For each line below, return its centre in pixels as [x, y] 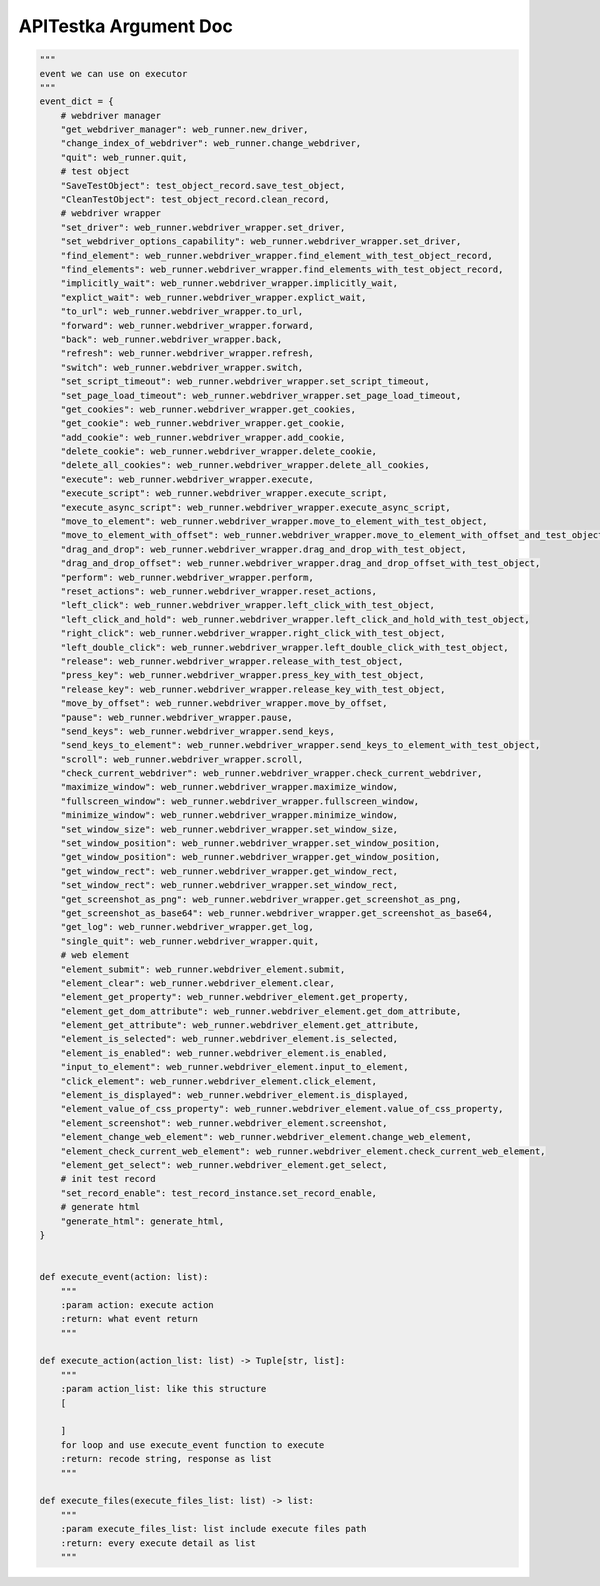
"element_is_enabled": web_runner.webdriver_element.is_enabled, [224, 1053]
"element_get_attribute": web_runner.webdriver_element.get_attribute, [240, 1025]
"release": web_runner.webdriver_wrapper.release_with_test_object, [232, 661]
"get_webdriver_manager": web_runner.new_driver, [184, 129]
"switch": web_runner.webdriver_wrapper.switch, [182, 367]
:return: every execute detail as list [158, 1543]
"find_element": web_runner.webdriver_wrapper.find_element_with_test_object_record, [277, 255]
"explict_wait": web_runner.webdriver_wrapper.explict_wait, [213, 297]
